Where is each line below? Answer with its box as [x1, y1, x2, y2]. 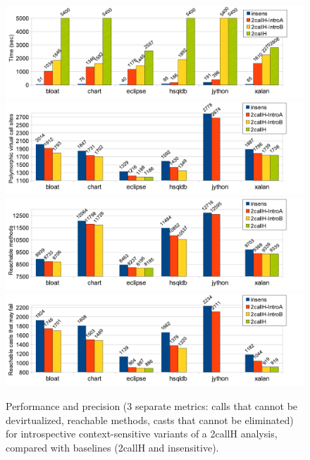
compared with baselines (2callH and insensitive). [6, 440, 219, 454]
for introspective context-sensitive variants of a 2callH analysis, [6, 426, 278, 441]
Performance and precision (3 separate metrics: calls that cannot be [6, 399, 298, 414]
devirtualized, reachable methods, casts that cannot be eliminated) [6, 412, 294, 427]
